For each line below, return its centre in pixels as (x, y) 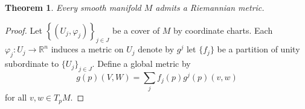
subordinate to (32, 64)
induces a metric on (87, 49)
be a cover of (136, 30)
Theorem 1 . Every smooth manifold (73, 7)
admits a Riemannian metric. (210, 7)
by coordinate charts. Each (223, 30)
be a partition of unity (258, 49)
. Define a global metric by (141, 64)
